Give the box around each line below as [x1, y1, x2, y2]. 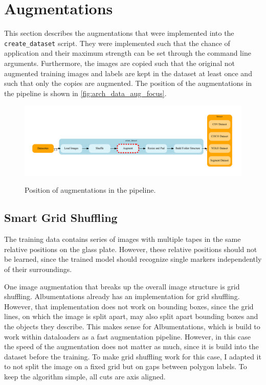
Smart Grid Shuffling [4, 210, 118, 225]
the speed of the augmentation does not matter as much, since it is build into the [4, 341, 259, 352]
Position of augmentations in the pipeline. [25, 185, 156, 195]
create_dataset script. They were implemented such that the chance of [4, 37, 230, 48]
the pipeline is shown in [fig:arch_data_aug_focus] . [4, 87, 167, 98]
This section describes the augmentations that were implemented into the [4, 28, 234, 38]
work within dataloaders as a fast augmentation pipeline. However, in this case [4, 331, 251, 342]
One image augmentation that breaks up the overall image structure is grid [4, 281, 240, 291]
